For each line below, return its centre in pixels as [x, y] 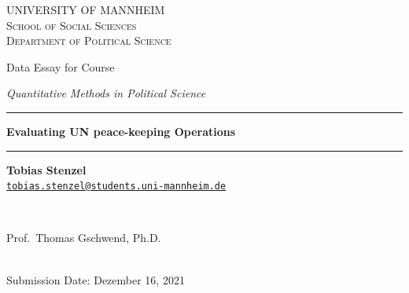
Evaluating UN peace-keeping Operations [121, 131]
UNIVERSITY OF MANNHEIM [86, 9]
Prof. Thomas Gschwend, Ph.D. [84, 238]
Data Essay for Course [61, 66]
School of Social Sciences [72, 25]
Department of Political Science [89, 40]
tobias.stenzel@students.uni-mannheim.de [116, 187]
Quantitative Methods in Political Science [106, 93]
